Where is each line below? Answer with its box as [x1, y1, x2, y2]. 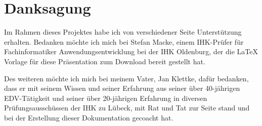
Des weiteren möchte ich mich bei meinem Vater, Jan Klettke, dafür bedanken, [4, 73, 249, 83]
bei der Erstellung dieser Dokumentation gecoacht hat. [4, 112, 173, 122]
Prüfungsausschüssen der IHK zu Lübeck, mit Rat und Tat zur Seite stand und [4, 102, 250, 113]
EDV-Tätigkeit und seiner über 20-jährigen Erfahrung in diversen [4, 92, 207, 103]
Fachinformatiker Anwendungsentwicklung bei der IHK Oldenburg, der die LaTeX [4, 46, 258, 57]
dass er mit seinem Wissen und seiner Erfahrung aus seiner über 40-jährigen [4, 83, 240, 93]
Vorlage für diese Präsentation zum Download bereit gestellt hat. [4, 56, 205, 66]
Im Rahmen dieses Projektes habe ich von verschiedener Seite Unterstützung [4, 27, 242, 37]
